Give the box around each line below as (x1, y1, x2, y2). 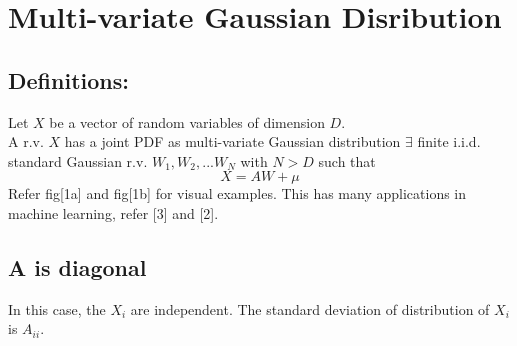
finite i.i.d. (417, 131, 481, 152)
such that (318, 150, 376, 171)
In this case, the (8, 298, 106, 319)
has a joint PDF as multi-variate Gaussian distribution (64, 131, 401, 152)
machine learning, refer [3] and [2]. (8, 202, 219, 223)
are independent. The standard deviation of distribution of (130, 298, 490, 319)
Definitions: (8, 64, 129, 95)
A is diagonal (8, 251, 147, 282)
